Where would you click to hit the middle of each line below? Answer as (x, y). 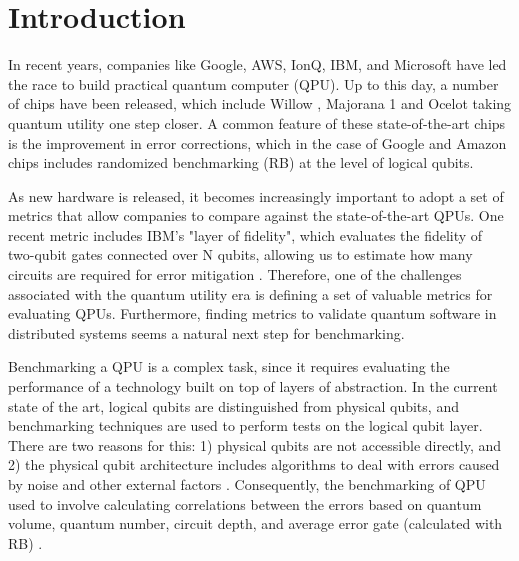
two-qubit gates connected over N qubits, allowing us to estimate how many (240, 254)
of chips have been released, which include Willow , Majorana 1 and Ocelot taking (260, 103)
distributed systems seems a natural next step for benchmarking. (206, 332)
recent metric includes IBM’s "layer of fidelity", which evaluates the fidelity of (245, 234)
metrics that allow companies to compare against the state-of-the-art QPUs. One (256, 215)
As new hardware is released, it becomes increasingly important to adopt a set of (256, 195)
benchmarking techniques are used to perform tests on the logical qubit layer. (245, 425)
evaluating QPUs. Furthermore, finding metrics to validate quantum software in (252, 313)
